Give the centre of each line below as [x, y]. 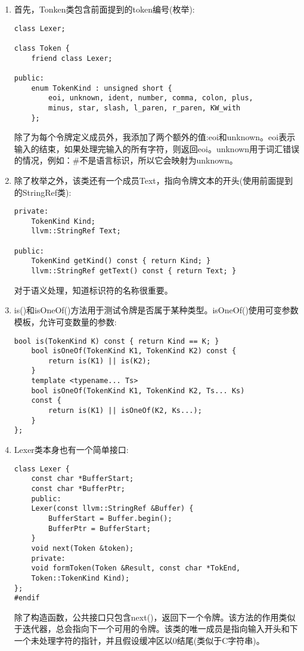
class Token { [42, 48]
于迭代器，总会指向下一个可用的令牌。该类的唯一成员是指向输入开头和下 [156, 629]
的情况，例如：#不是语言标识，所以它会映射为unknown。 [126, 160]
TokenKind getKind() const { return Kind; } [121, 261]
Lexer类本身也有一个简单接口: [71, 450]
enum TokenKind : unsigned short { [102, 88]
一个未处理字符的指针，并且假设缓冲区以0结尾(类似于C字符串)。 [139, 641]
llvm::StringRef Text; [76, 231]
